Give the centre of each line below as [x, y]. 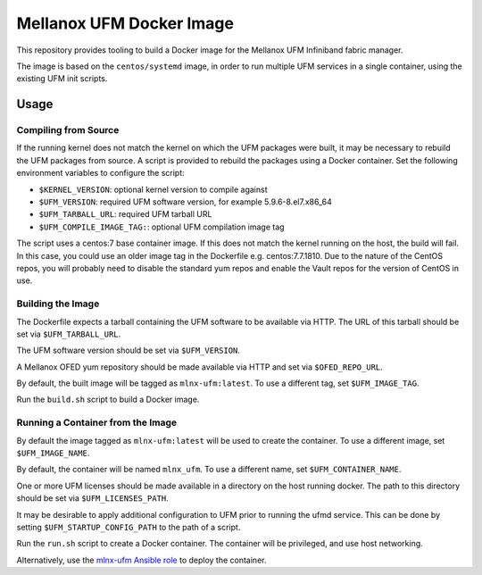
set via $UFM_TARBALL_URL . [69, 334]
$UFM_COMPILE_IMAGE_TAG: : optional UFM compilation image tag [162, 227]
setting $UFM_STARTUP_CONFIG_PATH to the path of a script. [129, 527]
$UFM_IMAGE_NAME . [53, 453]
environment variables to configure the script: [100, 173]
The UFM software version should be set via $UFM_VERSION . [129, 350]
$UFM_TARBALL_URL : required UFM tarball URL [125, 214]
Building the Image [58, 304]
